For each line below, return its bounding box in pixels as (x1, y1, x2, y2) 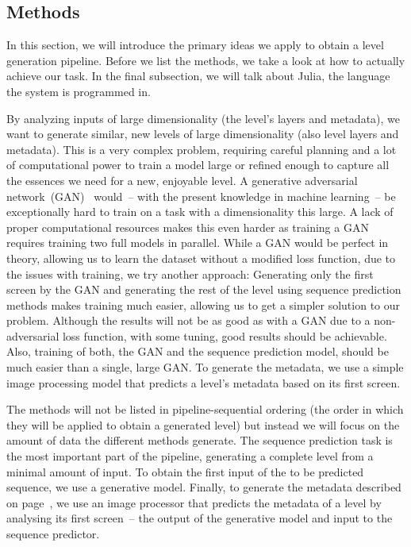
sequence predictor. (6, 526, 100, 542)
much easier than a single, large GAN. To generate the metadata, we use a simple (6, 359, 404, 376)
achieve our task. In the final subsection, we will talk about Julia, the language (6, 67, 390, 84)
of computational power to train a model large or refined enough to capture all (6, 156, 390, 173)
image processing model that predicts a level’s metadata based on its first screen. (6, 374, 401, 391)
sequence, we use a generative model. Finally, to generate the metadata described (6, 479, 401, 495)
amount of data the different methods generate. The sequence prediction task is (6, 432, 393, 449)
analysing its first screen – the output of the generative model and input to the (6, 510, 393, 526)
